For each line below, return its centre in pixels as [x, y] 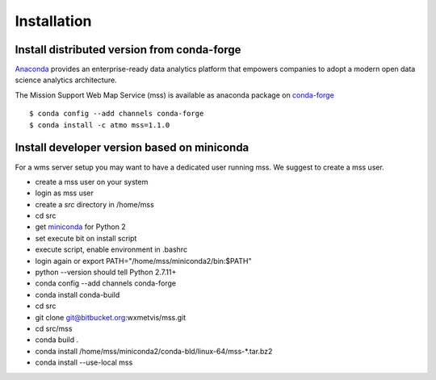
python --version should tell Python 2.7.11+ [106, 272]
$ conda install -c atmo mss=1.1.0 [100, 125]
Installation [53, 21]
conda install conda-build [78, 294]
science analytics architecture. [66, 80]
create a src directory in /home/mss [95, 204]
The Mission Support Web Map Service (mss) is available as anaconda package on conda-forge [174, 95]
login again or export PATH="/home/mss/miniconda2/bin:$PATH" [143, 261]
